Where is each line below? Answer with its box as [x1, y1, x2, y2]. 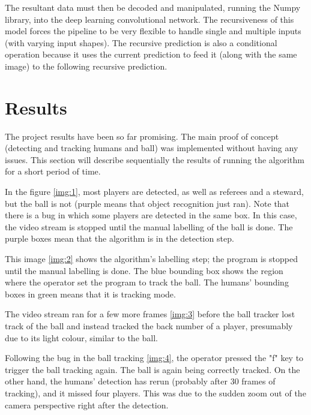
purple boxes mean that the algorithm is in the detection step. [5, 232, 234, 245]
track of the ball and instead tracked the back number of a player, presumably [5, 320, 293, 332]
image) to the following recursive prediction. [5, 59, 168, 72]
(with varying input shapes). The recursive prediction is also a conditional [5, 36, 277, 49]
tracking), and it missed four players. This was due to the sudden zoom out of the [5, 386, 306, 399]
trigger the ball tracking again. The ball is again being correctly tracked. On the [5, 363, 300, 375]
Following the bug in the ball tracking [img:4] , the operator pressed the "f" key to [5, 351, 304, 364]
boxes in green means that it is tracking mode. [5, 287, 176, 300]
